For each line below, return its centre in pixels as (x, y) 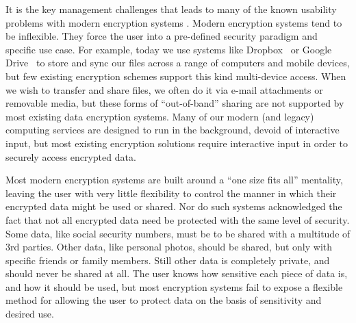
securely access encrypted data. (71, 156)
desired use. (30, 314)
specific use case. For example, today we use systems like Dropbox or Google (169, 49)
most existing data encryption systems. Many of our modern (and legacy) (160, 116)
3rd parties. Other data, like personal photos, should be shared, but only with (169, 247)
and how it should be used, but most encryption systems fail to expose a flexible (174, 286)
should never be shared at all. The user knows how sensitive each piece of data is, (177, 273)
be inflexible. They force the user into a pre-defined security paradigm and (162, 36)
